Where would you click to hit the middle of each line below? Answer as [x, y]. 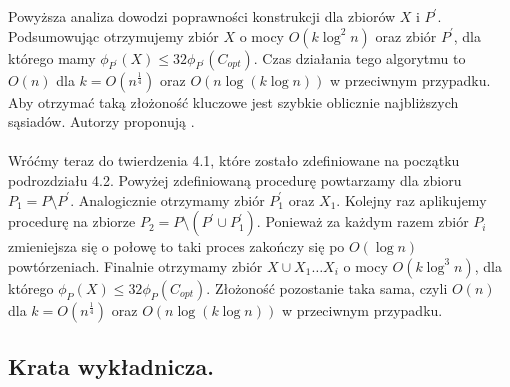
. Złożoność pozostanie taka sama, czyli [327, 287]
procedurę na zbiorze [72, 221]
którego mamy [52, 57]
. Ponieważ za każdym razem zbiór [362, 221]
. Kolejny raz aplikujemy [411, 199]
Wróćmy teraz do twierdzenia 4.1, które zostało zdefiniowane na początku [234, 160]
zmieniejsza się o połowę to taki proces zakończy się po [176, 246]
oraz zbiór [406, 35]
